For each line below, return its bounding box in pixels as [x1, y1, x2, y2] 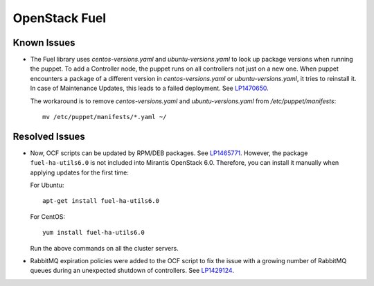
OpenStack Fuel [12, 10, 107, 26]
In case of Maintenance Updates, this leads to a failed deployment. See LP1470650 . [30, 84, 269, 93]
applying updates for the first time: [30, 168, 130, 177]
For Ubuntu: [30, 181, 64, 190]
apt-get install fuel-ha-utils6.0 [42, 197, 159, 205]
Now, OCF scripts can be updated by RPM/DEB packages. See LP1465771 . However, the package [30, 149, 308, 157]
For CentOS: [30, 212, 66, 221]
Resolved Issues [12, 130, 86, 142]
